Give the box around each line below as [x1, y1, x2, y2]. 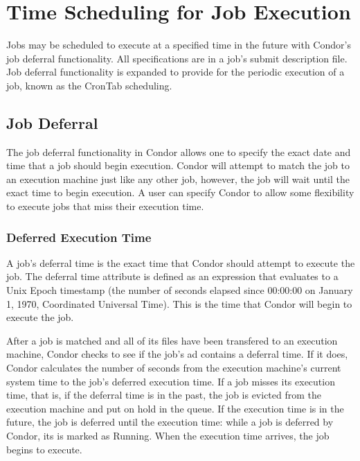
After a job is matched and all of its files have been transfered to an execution [6, 333, 338, 347]
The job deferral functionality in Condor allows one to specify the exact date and [6, 144, 351, 159]
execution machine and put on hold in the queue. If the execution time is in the [6, 401, 344, 415]
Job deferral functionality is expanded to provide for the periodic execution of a [6, 64, 345, 79]
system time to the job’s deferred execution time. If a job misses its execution [6, 374, 335, 388]
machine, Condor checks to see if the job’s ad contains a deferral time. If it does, [6, 347, 348, 361]
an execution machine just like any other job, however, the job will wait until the [6, 171, 350, 186]
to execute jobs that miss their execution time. [6, 199, 204, 214]
